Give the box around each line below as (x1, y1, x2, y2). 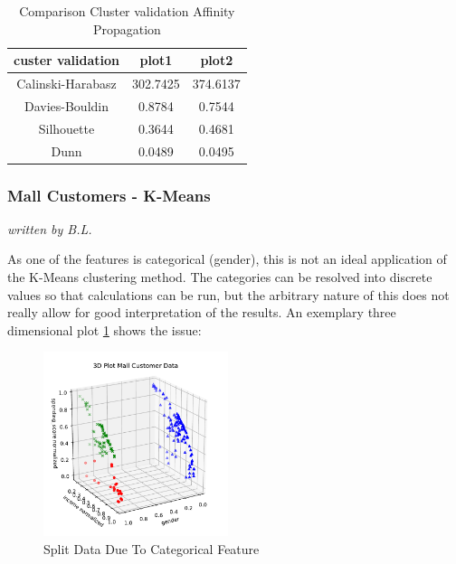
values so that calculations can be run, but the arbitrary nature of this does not (7, 285, 450, 304)
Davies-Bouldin (24, 96, 109, 115)
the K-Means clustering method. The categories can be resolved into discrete (7, 268, 432, 287)
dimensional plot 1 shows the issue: (7, 320, 202, 339)
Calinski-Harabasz (16, 74, 117, 93)
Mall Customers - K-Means (7, 183, 211, 206)
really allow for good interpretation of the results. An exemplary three (7, 303, 396, 322)
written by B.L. (7, 219, 92, 238)
